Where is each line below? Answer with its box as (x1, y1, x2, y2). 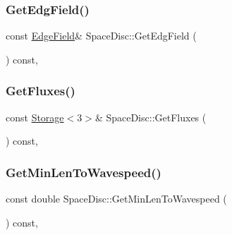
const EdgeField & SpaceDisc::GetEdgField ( (6, 28, 197, 43)
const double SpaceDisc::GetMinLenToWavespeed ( (6, 191, 227, 206)
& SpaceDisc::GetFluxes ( (94, 109, 207, 124)
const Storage (6, 109, 64, 124)
